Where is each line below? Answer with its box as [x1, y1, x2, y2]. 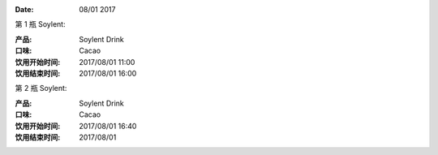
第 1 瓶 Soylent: [15, 19, 66, 29]
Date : [15, 5, 34, 14]
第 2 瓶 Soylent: [15, 84, 67, 93]
